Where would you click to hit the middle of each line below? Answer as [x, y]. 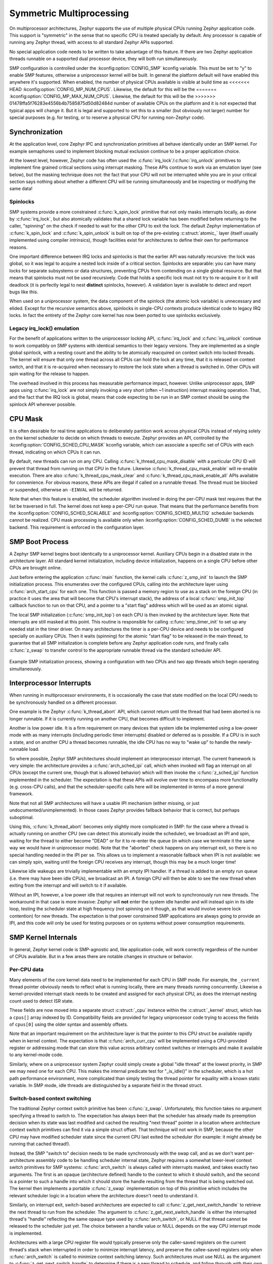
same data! [21, 189]
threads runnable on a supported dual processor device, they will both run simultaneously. [103, 59]
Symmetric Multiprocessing [69, 13]
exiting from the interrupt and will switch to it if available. [68, 885]
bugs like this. [24, 292]
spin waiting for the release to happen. [50, 374]
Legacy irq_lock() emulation [44, 328]
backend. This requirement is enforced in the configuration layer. [77, 527]
